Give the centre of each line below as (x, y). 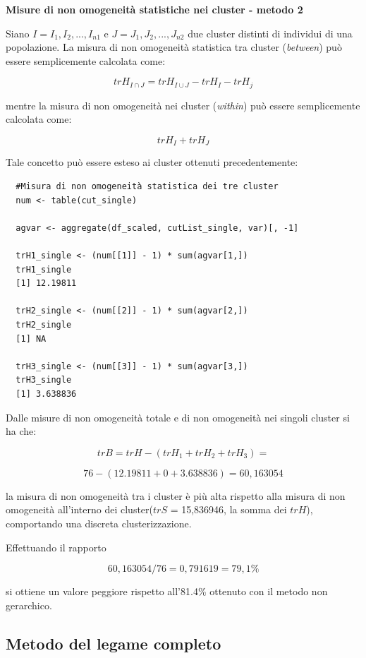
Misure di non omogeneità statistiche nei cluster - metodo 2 (154, 9)
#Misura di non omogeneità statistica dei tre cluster (147, 187)
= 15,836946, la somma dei (228, 509)
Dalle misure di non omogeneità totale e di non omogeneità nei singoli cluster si (178, 417)
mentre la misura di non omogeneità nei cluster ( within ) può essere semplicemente (183, 105)
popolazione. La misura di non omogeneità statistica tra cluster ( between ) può (174, 47)
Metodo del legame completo (114, 643)
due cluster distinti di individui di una (270, 33)
